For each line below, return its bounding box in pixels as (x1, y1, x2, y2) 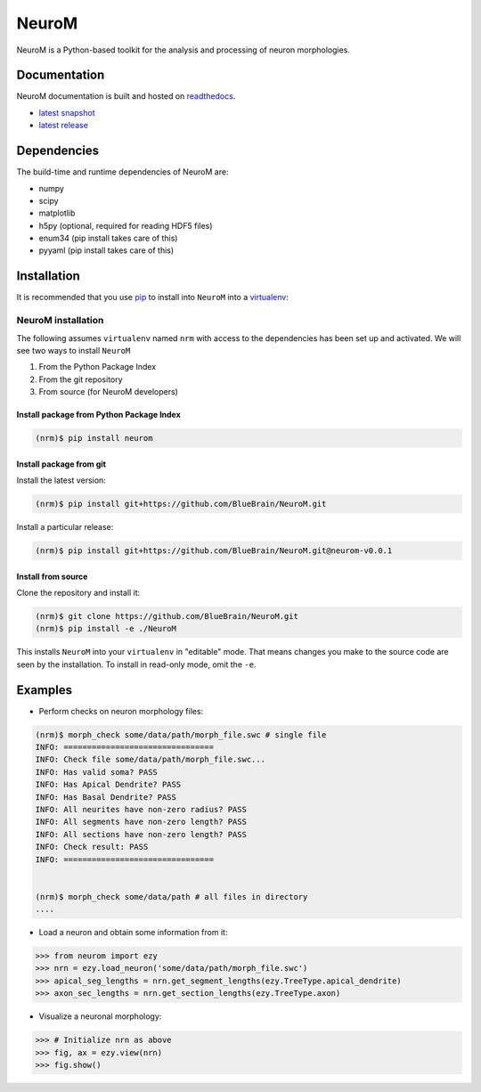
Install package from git (16, 459, 107, 469)
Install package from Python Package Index (16, 410, 182, 420)
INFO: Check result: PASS (35, 842, 149, 852)
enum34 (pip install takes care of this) (38, 232, 178, 244)
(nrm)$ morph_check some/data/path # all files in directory (35, 892, 308, 901)
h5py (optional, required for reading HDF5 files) (38, 220, 213, 231)
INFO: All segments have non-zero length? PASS (35, 817, 247, 827)
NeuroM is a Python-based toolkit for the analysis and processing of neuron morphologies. (16, 45, 351, 55)
